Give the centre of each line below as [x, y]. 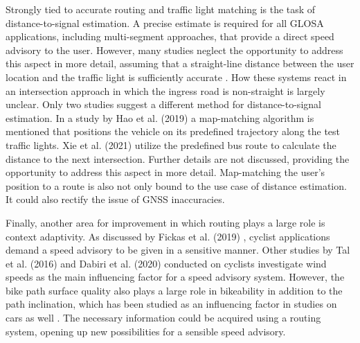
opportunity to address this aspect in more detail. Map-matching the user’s [165, 172]
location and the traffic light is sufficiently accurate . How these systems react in [176, 77]
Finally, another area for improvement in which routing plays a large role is [165, 222]
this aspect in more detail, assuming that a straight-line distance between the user [180, 63]
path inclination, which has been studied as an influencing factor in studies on [171, 304]
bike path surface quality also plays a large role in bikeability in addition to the [174, 290]
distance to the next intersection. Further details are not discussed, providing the [178, 158]
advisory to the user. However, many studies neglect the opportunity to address [174, 50]
